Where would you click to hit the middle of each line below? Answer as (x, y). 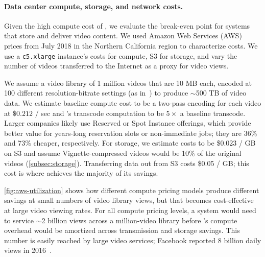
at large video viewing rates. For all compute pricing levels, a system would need (130, 210)
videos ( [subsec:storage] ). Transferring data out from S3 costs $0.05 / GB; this (127, 163)
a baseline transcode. (213, 113)
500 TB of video (221, 93)
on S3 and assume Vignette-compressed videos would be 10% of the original (123, 153)
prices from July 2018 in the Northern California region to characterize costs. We (131, 45)
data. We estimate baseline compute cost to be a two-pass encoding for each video (133, 103)
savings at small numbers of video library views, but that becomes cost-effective (129, 200)
